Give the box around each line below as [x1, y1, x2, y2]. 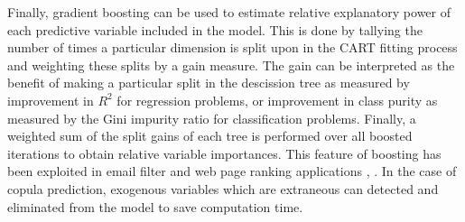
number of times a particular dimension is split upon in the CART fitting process [7, 38, 458, 57]
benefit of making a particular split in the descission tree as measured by [7, 73, 410, 92]
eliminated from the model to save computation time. [7, 197, 303, 216]
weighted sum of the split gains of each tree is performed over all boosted [7, 126, 413, 145]
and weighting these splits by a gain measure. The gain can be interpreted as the [7, 55, 455, 74]
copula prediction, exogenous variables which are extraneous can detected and [7, 179, 439, 198]
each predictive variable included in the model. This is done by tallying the [7, 20, 423, 39]
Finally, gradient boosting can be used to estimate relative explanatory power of [7, 3, 451, 21]
